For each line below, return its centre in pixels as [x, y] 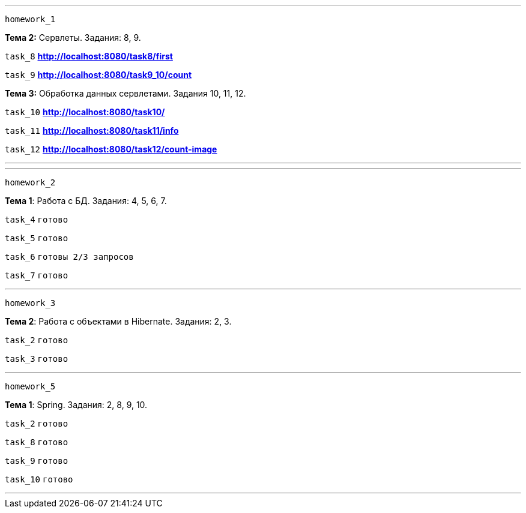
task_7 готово [37, 275]
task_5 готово [37, 238]
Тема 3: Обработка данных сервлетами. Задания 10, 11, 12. [125, 93]
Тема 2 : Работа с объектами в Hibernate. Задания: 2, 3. [118, 321]
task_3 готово [37, 359]
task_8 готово [37, 442]
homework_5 [30, 386]
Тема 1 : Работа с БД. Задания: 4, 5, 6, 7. [86, 201]
